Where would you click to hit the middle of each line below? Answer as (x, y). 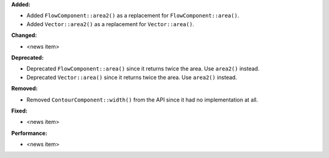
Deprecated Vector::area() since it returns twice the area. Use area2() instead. (132, 77)
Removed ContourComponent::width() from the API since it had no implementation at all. (142, 100)
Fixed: (19, 111)
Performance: (29, 133)
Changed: (24, 35)
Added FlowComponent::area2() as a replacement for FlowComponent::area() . (133, 16)
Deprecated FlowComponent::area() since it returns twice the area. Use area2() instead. (143, 69)
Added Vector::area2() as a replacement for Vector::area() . (110, 24)
